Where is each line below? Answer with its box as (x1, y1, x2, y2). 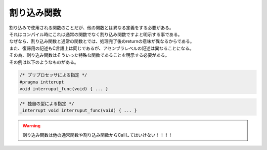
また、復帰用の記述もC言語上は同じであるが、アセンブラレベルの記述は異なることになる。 (9, 45, 194, 51)
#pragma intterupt (19, 79, 64, 85)
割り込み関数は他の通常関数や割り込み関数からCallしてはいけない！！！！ (22, 132, 173, 138)
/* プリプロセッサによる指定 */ (19, 72, 88, 78)
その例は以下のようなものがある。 (9, 59, 79, 65)
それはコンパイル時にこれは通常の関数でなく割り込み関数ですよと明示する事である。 (9, 31, 182, 37)
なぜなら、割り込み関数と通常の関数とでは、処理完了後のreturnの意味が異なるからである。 (9, 38, 195, 44)
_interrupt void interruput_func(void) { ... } (19, 108, 137, 113)
